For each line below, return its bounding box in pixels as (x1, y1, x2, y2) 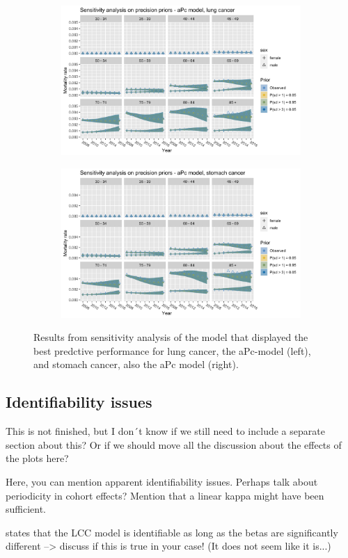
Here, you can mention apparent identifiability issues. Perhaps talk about (6, 474, 318, 488)
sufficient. (6, 502, 47, 516)
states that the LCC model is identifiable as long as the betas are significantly (6, 525, 338, 539)
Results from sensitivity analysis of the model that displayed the (33, 330, 308, 344)
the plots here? (6, 451, 69, 465)
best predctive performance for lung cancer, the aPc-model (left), (33, 343, 311, 358)
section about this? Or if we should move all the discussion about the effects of (6, 437, 342, 452)
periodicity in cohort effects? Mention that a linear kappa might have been (6, 488, 324, 502)
